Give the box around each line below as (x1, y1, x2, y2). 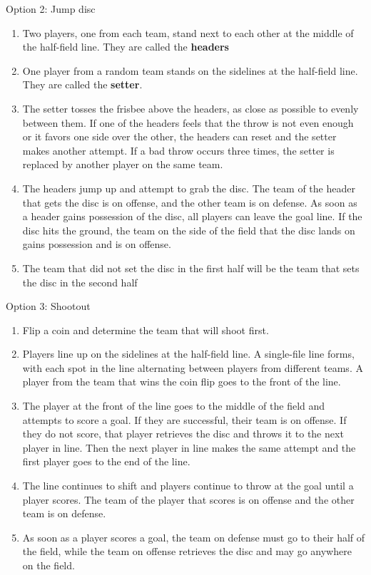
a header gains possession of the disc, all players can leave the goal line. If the (22, 209, 362, 224)
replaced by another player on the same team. (22, 157, 223, 172)
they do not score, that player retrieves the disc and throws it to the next (22, 426, 344, 441)
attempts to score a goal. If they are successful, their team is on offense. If (22, 412, 347, 427)
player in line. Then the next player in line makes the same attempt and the (22, 440, 356, 455)
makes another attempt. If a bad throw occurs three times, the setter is (22, 143, 335, 157)
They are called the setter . (22, 77, 143, 92)
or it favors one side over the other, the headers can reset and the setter (22, 129, 337, 144)
